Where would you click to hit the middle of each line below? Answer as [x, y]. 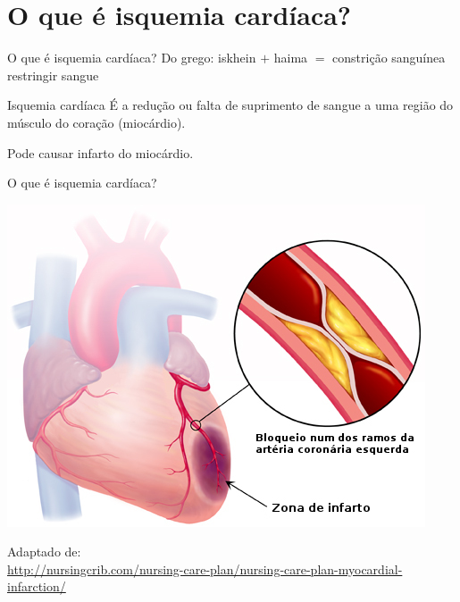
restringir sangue [53, 75]
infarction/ [37, 586]
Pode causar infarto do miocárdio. [100, 152]
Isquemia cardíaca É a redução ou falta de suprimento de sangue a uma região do [230, 105]
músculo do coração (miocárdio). [96, 122]
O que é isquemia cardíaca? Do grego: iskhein [132, 58]
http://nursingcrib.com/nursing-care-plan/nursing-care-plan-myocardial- [205, 569]
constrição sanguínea [389, 58]
